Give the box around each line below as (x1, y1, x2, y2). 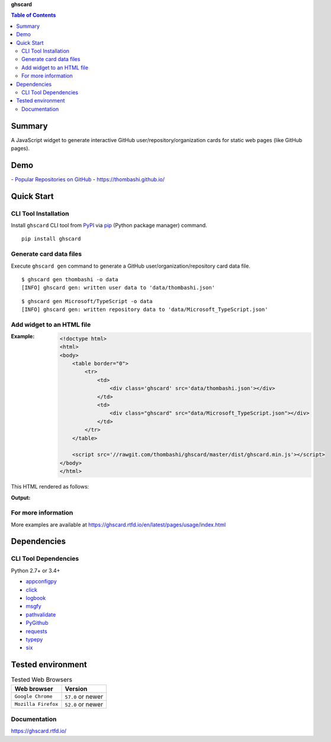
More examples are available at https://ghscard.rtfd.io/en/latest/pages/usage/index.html (11, 521, 226, 528)
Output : (11, 494, 31, 501)
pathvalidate (25, 611, 56, 618)
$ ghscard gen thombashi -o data (21, 276, 118, 282)
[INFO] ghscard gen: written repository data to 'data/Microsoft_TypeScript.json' (21, 306, 268, 313)
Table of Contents (11, 12, 56, 19)
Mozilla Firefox (14, 701, 59, 708)
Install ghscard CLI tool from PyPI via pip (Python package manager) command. (11, 222, 207, 229)
